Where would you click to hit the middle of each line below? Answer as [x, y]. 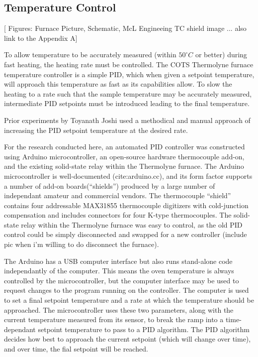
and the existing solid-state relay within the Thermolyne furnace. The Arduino [124, 166]
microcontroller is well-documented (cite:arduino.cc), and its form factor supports [128, 176]
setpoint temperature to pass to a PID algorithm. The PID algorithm [144, 329]
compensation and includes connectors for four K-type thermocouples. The [118, 215]
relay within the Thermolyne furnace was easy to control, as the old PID [132, 224]
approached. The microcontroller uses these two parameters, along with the [119, 309]
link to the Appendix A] [41, 38]
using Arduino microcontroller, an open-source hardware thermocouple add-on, [124, 156]
